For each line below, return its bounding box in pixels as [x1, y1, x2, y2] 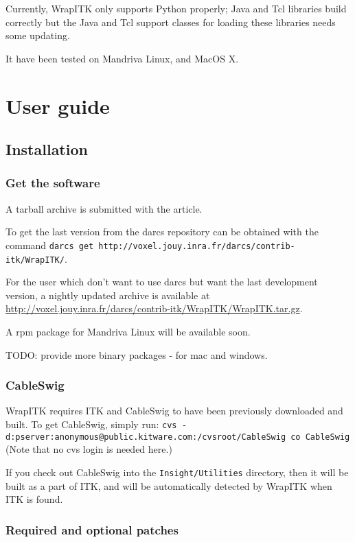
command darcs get [5, 237, 94, 252]
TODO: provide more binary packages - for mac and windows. [5, 347, 268, 362]
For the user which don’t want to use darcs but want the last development [5, 274, 318, 289]
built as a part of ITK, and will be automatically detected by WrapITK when [5, 478, 332, 493]
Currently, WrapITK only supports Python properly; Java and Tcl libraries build [5, 1, 347, 15]
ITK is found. [5, 492, 63, 506]
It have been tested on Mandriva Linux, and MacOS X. [5, 51, 239, 65]
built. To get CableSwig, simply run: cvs [5, 417, 177, 432]
